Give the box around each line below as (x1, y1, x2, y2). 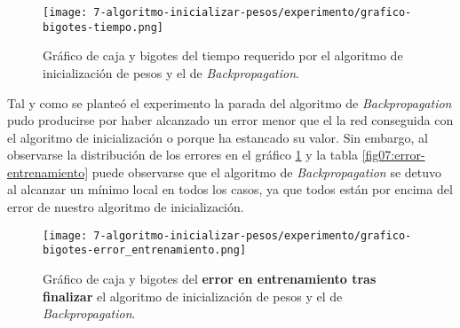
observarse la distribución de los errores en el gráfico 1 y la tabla (7, 145, 358, 164)
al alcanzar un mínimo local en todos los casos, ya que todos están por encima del (7, 180, 453, 199)
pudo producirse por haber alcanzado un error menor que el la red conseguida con (7, 111, 454, 129)
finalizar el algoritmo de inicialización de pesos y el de (43, 286, 343, 305)
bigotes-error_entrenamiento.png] (43, 244, 247, 257)
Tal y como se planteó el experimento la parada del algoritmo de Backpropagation (7, 93, 452, 112)
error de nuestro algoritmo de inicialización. (7, 198, 244, 216)
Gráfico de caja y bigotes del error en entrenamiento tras (43, 269, 377, 287)
